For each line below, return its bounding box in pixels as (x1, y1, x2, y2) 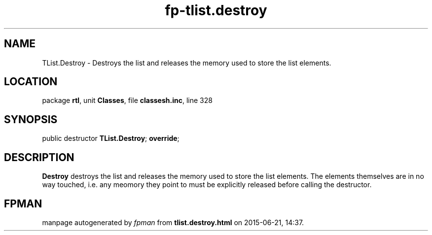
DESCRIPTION (4, 151, 74, 164)
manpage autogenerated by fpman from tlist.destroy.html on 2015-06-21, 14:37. (42, 218, 304, 227)
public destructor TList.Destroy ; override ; (42, 134, 180, 143)
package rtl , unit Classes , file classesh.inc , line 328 (42, 96, 213, 105)
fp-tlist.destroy (165, 2, 267, 19)
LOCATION (4, 75, 58, 88)
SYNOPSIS (4, 113, 58, 126)
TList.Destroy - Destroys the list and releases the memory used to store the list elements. (42, 58, 331, 67)
